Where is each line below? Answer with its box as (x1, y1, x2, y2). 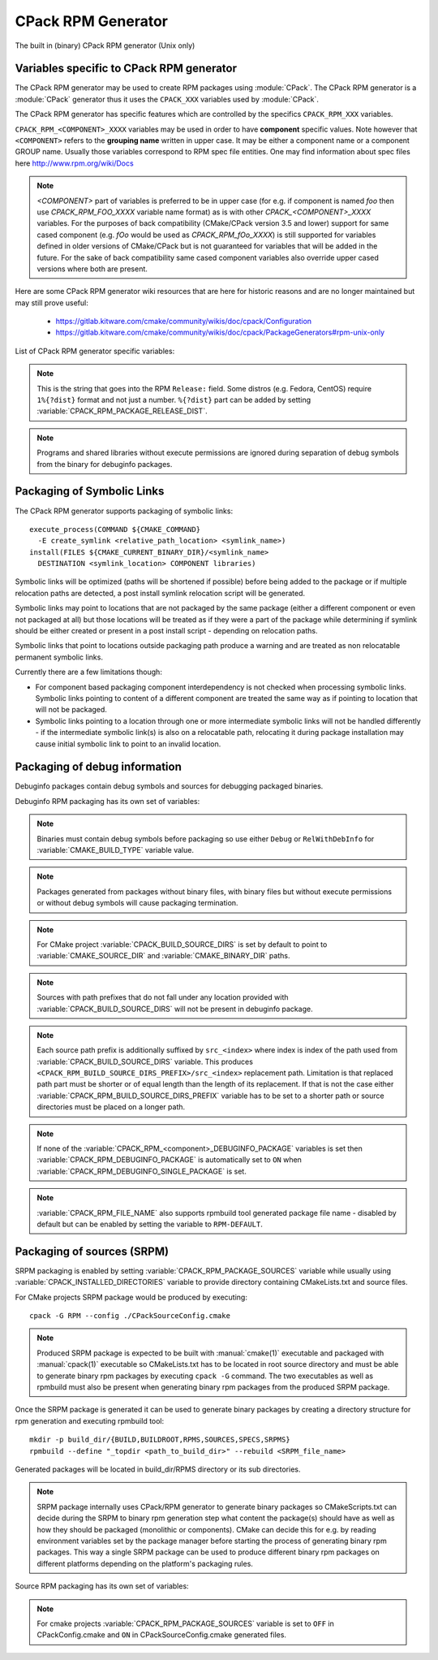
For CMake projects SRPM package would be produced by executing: (15, 1292, 247, 1302)
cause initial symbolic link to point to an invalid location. (35, 739, 221, 749)
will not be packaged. (35, 705, 107, 715)
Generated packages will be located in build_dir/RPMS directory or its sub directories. (15, 1464, 301, 1474)
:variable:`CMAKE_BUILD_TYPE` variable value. (36, 845, 195, 855)
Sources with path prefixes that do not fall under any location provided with (36, 992, 289, 1002)
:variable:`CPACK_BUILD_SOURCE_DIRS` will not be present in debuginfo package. (36, 1004, 313, 1014)
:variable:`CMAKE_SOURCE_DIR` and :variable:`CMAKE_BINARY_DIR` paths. (36, 951, 290, 961)
